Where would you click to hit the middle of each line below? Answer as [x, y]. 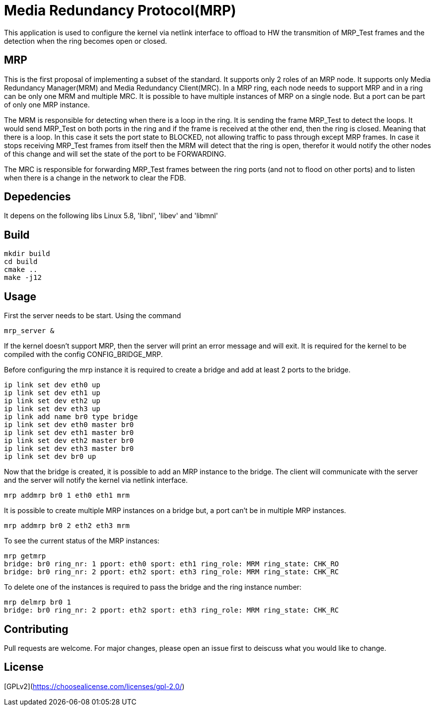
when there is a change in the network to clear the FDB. [95, 177]
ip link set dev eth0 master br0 [69, 425]
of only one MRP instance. [47, 104]
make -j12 [23, 278]
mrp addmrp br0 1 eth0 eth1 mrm [67, 495]
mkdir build [27, 254]
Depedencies [37, 197]
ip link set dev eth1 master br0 [69, 433]
